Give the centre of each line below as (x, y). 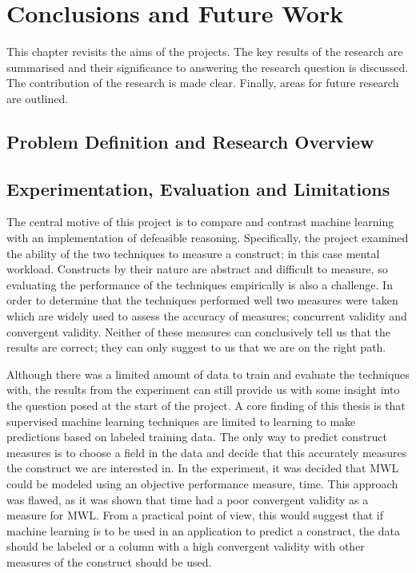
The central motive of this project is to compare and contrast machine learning (200, 222)
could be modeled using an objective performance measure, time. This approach (202, 483)
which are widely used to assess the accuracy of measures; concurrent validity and (207, 316)
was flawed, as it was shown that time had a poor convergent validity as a (188, 499)
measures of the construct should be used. (109, 561)
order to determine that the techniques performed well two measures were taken (202, 300)
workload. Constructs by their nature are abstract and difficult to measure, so (197, 269)
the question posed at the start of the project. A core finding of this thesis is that (206, 406)
